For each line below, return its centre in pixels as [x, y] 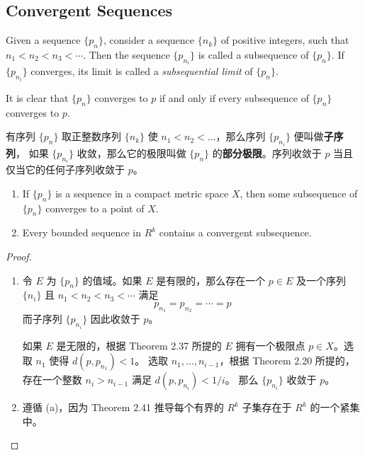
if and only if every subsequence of [234, 97]
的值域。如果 [112, 280]
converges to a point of [95, 208]
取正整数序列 [92, 136]
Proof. [19, 256]
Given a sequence [43, 40]
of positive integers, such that [285, 40]
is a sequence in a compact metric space [142, 193]
